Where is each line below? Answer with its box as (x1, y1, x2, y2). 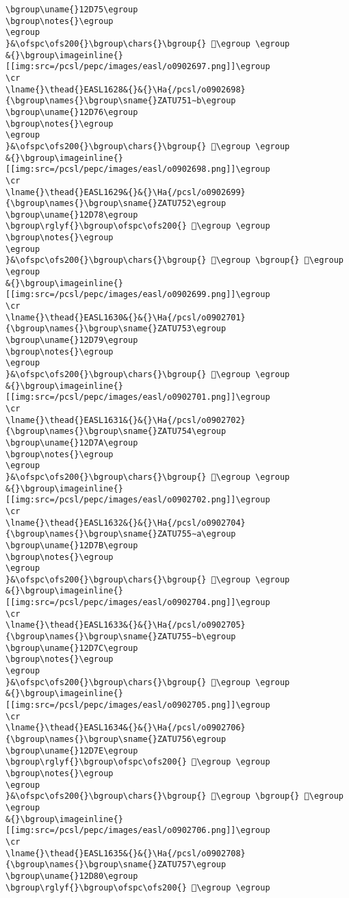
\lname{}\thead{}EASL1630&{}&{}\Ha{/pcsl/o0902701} (5, 312, 246, 322)
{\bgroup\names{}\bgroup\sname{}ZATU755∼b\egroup (5, 632, 236, 642)
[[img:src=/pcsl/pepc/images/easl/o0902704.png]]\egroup (5, 598, 270, 608)
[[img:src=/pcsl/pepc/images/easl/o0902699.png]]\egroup (5, 290, 270, 300)
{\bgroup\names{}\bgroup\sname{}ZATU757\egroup (5, 860, 227, 870)
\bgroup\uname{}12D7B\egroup (5, 540, 138, 550)
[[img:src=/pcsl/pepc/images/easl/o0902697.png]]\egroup (5, 62, 270, 72)
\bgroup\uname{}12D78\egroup (5, 209, 138, 220)
